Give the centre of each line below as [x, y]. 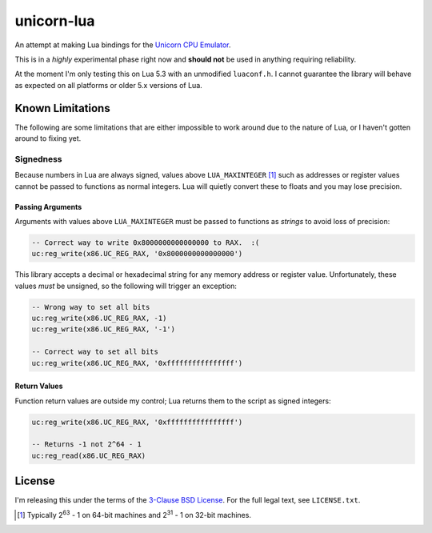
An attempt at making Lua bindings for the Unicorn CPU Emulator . [123, 45]
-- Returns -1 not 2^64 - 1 [86, 445]
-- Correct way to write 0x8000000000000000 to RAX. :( [146, 242]
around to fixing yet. [48, 138]
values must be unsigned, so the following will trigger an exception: [126, 286]
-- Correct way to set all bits [95, 352]
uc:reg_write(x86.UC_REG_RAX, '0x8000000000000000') [137, 254]
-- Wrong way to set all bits [91, 307]
